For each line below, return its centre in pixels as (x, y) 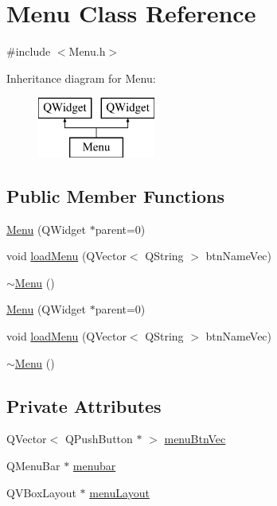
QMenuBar (33, 466)
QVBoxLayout (41, 492)
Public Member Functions (115, 195)
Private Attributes (84, 405)
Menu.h (87, 51)
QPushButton (99, 439)
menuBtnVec (195, 439)
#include (29, 51)
